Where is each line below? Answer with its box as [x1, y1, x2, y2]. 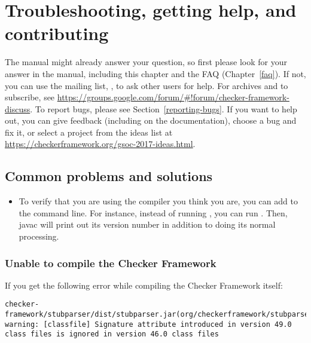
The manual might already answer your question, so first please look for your [5, 56, 287, 68]
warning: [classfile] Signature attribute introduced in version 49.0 [5, 320, 292, 329]
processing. [19, 230, 59, 243]
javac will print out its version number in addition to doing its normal [19, 218, 276, 231]
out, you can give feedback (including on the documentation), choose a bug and [5, 114, 297, 127]
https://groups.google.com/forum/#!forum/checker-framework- [57, 91, 289, 103]
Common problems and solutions [5, 167, 213, 185]
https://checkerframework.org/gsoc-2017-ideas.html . [5, 137, 196, 150]
